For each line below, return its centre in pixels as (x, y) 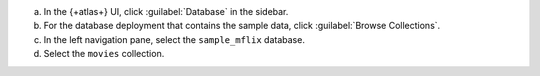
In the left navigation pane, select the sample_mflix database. (174, 39)
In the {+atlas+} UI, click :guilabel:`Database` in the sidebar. (166, 11)
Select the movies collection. (104, 54)
